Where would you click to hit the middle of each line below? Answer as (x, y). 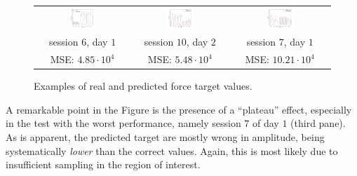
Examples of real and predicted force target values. (143, 86)
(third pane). (318, 123)
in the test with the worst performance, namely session (123, 123)
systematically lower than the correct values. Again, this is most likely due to (172, 150)
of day (266, 123)
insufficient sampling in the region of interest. (103, 164)
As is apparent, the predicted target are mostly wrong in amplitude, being (165, 137)
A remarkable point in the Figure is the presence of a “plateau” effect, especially (179, 109)
